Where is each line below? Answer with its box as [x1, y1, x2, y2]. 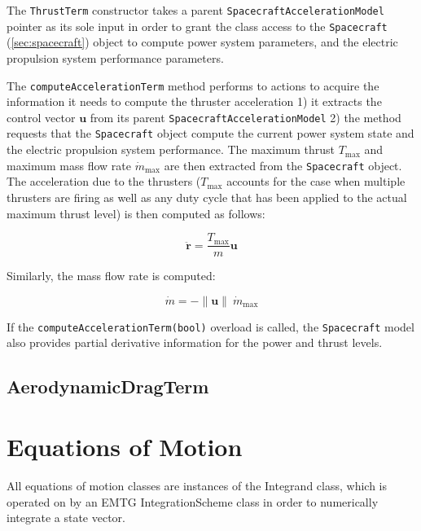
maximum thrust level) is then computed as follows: [7, 204, 265, 222]
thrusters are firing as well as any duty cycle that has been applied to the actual [7, 188, 407, 205]
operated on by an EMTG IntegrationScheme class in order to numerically [7, 493, 379, 510]
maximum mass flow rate [7, 156, 131, 173]
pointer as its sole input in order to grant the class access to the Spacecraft [7, 17, 388, 34]
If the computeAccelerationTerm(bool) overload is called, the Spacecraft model [7, 318, 414, 335]
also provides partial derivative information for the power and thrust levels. [7, 334, 383, 351]
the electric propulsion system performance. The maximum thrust [7, 141, 335, 158]
